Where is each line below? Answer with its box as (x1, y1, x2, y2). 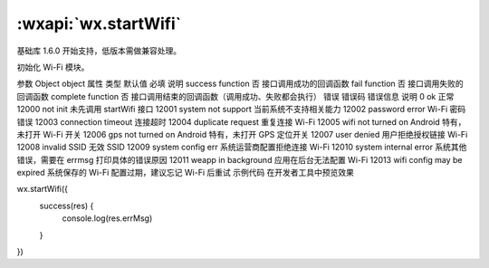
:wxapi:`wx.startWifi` (16, 14, 182, 33)
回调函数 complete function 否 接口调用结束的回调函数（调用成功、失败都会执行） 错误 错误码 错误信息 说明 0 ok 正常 (16, 91, 455, 101)
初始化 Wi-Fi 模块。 (16, 62, 90, 72)
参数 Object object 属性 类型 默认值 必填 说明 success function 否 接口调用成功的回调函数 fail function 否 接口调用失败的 (16, 78, 464, 90)
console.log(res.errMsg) (62, 213, 153, 224)
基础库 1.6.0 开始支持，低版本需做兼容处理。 (16, 45, 181, 56)
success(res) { (39, 200, 94, 211)
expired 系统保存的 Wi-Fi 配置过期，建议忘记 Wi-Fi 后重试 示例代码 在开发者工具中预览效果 (16, 167, 355, 178)
